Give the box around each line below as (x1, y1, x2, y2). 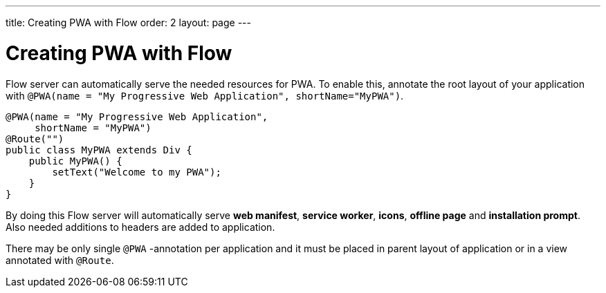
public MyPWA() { (28, 155, 122, 167)
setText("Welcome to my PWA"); (52, 166, 221, 178)
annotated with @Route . (6, 254, 114, 266)
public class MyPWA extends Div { (6, 144, 192, 155)
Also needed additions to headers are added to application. (6, 220, 275, 233)
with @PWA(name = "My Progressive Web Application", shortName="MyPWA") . (6, 89, 404, 102)
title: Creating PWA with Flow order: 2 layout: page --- (6, 17, 251, 28)
